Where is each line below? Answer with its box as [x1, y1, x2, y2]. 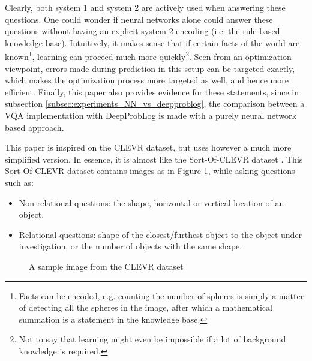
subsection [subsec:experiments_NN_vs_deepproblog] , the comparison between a [5, 97, 305, 110]
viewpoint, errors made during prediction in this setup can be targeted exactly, [5, 62, 295, 74]
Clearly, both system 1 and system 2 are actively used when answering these [5, 1, 286, 13]
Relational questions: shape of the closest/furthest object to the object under [19, 228, 302, 240]
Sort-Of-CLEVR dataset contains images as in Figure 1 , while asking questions [5, 164, 295, 177]
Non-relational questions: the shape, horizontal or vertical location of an [19, 196, 284, 209]
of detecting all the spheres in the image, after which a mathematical [19, 301, 272, 314]
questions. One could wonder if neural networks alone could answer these [5, 13, 273, 25]
